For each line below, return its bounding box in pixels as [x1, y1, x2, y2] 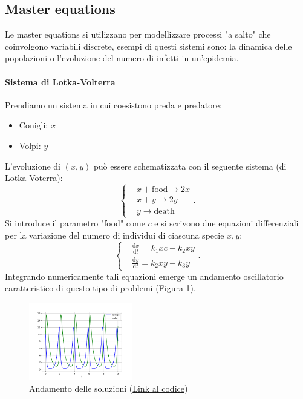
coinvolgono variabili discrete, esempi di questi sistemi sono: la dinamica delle [5, 39, 292, 52]
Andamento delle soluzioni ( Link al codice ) [29, 381, 188, 394]
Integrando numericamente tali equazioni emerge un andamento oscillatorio [5, 269, 284, 282]
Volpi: [19, 139, 41, 151]
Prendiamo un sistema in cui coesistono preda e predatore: [5, 98, 222, 111]
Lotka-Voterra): [5, 171, 63, 184]
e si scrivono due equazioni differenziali [154, 217, 299, 229]
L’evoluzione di [5, 159, 60, 172]
